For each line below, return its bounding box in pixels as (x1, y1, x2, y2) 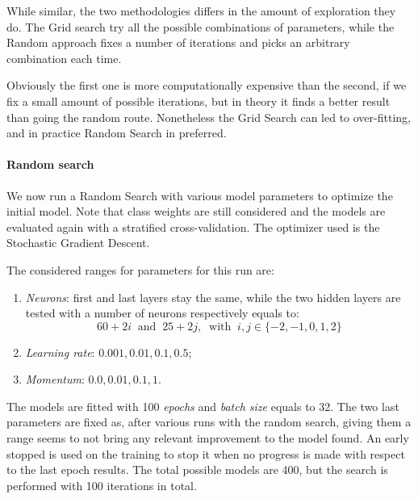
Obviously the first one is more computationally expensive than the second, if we (6, 77, 407, 94)
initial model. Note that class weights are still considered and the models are (6, 203, 386, 220)
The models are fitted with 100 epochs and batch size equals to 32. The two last (6, 397, 399, 414)
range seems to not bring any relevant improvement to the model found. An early (6, 430, 409, 447)
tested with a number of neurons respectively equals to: (25, 304, 299, 321)
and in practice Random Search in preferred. (6, 124, 227, 141)
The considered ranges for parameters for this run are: (6, 261, 274, 278)
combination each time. (6, 49, 122, 66)
